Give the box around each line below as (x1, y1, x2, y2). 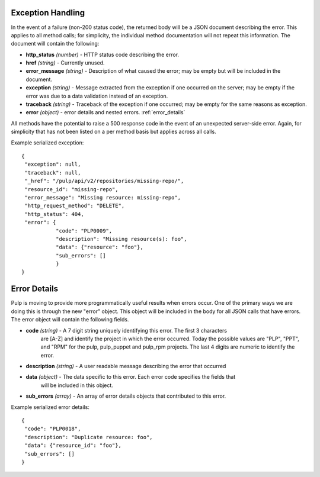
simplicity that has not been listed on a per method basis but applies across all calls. (11, 128, 216, 136)
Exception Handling (11, 8, 85, 18)
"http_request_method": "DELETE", (24, 202, 125, 210)
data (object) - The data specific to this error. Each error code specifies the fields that (25, 373, 236, 381)
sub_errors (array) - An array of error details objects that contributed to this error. (25, 392, 226, 399)
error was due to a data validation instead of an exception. (25, 92, 168, 99)
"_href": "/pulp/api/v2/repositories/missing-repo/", (24, 178, 184, 185)
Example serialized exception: (11, 139, 84, 146)
